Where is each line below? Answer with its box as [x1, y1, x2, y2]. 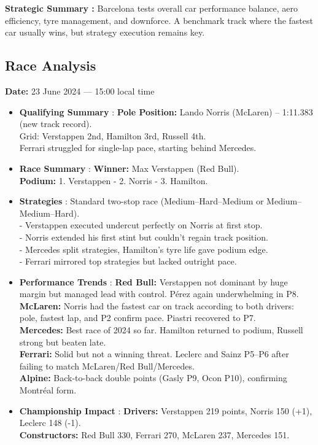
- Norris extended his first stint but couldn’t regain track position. [19, 230, 268, 243]
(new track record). [19, 117, 92, 130]
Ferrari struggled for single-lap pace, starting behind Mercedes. [19, 141, 257, 154]
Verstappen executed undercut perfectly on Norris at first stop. [25, 219, 263, 231]
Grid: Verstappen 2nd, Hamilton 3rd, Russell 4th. [19, 129, 206, 142]
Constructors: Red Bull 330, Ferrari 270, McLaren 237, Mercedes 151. [19, 428, 290, 441]
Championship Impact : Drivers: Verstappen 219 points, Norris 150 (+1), [19, 404, 312, 417]
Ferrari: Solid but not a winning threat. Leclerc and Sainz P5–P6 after [19, 347, 289, 360]
